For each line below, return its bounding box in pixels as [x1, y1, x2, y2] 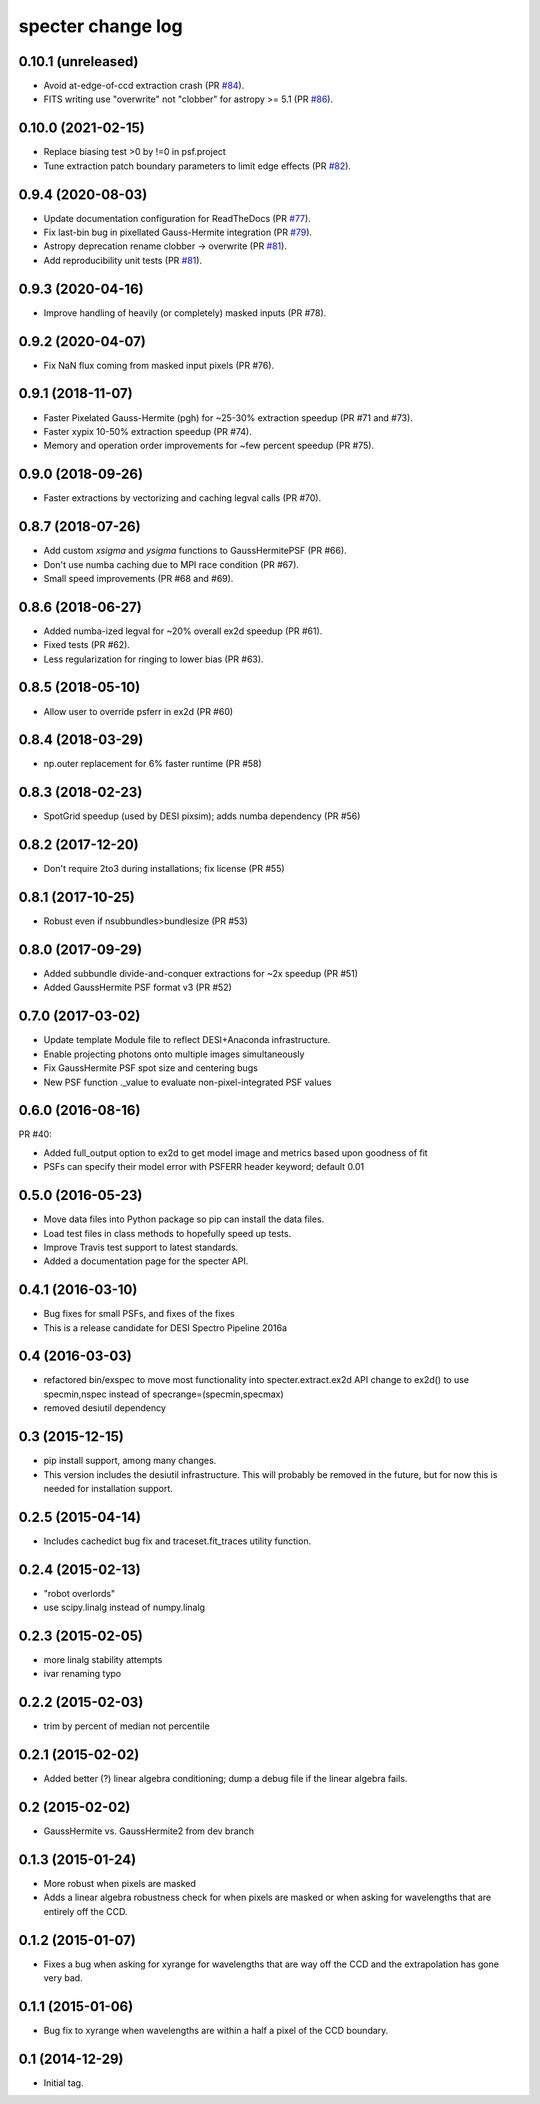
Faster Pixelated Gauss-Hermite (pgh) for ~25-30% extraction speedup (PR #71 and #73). [43, 411, 414, 424]
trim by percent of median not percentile [43, 1720, 210, 1732]
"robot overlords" [43, 1587, 116, 1599]
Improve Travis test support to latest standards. [43, 1241, 239, 1253]
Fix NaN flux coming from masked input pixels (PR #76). [43, 359, 275, 371]
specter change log [18, 15, 184, 37]
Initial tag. [43, 2076, 84, 2089]
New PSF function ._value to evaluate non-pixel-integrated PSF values [43, 1076, 332, 1088]
